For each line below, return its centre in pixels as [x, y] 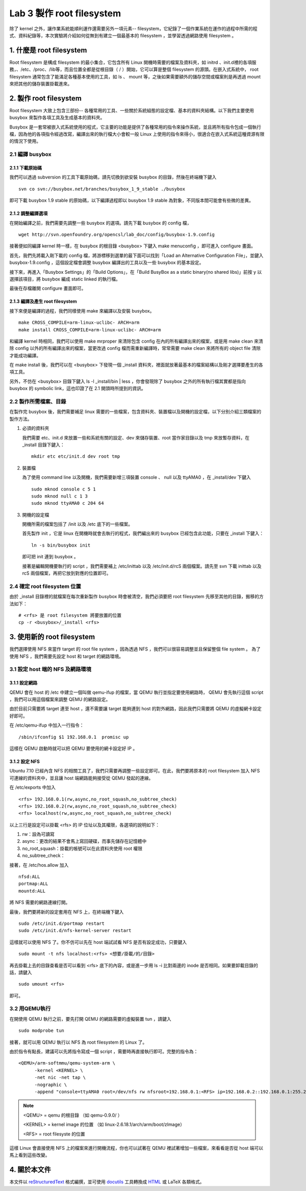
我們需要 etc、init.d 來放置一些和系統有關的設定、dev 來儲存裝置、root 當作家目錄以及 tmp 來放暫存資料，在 [136, 437]
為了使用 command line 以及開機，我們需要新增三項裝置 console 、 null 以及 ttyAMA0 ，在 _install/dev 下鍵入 [136, 477]
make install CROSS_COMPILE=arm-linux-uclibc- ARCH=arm [90, 330]
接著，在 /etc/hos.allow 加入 [39, 865]
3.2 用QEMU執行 [30, 1008]
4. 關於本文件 [30, 1170]
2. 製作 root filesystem [45, 98]
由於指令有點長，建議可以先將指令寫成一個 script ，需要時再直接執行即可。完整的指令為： [104, 1052]
